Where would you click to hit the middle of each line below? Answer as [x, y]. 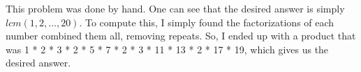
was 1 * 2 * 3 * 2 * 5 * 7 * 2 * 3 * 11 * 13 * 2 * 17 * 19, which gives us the [167, 49]
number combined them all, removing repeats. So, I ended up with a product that [181, 36]
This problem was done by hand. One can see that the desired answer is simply [175, 8]
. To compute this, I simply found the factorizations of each [207, 22]
